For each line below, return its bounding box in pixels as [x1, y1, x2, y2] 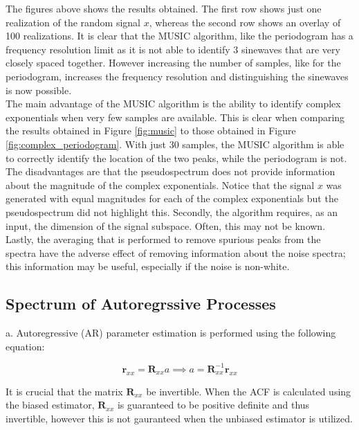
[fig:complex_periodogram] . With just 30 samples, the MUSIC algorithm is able [6, 136, 344, 151]
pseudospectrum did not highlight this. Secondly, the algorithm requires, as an [6, 204, 338, 219]
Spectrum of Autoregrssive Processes [6, 293, 276, 314]
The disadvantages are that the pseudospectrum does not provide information [6, 164, 335, 179]
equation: [6, 339, 45, 353]
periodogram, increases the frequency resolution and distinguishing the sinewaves [6, 69, 349, 83]
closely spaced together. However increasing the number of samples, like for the [6, 55, 341, 70]
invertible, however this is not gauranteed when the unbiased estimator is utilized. [6, 411, 353, 425]
